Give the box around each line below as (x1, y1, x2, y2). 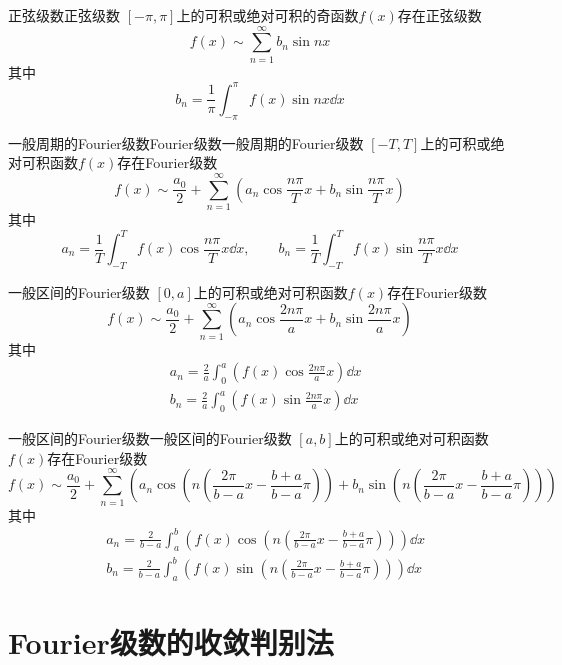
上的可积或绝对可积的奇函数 (176, 5, 359, 25)
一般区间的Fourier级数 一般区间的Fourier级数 (8, 427, 292, 448)
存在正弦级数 (397, 5, 482, 25)
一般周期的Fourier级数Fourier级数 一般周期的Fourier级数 (8, 132, 364, 153)
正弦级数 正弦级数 (8, 5, 120, 25)
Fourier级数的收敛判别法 (8, 621, 334, 662)
